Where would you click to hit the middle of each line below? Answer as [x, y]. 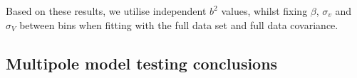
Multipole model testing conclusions [142, 63]
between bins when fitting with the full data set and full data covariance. [179, 24]
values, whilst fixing [264, 11]
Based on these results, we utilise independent [106, 11]
